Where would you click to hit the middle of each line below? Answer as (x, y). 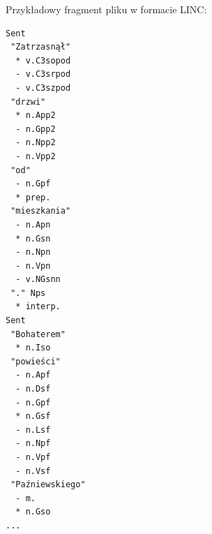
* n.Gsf (33, 416)
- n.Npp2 (36, 143)
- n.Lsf (33, 430)
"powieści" (36, 361)
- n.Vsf (33, 471)
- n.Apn (33, 224)
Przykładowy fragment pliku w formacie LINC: (106, 9)
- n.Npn (33, 252)
